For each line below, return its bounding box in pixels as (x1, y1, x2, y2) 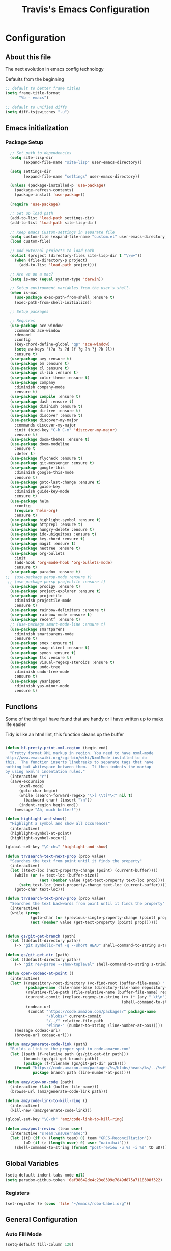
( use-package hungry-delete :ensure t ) (10, 527, 95, 532)
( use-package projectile (10, 593, 63, 598)
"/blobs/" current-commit (46, 1014, 101, 1019)
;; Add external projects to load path (10, 248, 95, 254)
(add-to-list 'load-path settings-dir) (10, 215, 95, 220)
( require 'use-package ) (10, 202, 60, 207)
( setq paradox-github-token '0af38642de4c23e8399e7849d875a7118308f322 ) (5, 1178, 163, 1183)
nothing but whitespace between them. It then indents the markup (5, 764, 152, 770)
